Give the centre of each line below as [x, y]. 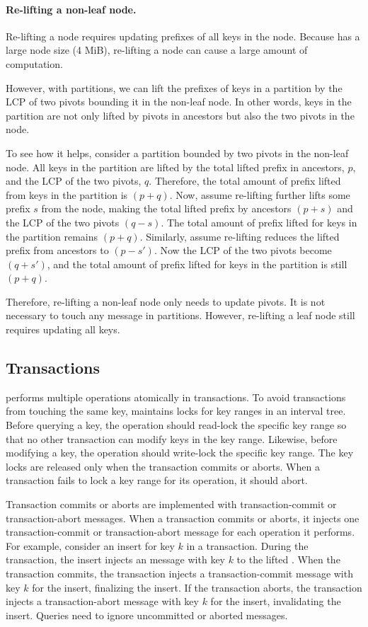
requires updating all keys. [63, 329]
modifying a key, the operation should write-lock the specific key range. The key [180, 453]
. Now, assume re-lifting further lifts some [260, 194]
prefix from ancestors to [57, 250]
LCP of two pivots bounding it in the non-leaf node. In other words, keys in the [179, 102]
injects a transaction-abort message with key [102, 601]
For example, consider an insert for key [90, 545]
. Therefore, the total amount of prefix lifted [245, 181]
